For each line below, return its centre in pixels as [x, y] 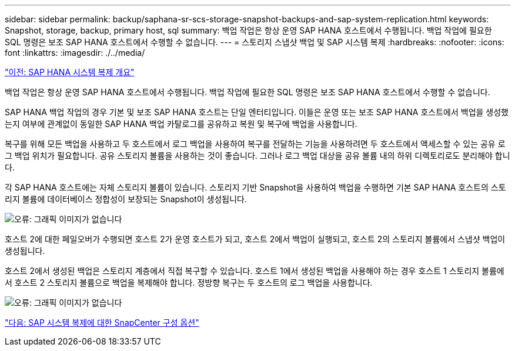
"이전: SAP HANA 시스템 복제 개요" [70, 72]
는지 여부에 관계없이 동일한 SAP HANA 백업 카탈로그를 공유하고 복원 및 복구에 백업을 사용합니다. [181, 124]
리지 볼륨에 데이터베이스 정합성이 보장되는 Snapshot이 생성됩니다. [126, 199]
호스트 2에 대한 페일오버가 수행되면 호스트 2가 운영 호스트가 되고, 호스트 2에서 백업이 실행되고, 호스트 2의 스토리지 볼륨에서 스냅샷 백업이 [255, 239]
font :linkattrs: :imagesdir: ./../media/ [75, 53]
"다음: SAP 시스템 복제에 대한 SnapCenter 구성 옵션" [102, 322]
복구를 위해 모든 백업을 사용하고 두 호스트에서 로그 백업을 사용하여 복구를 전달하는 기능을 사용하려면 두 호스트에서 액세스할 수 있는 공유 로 [255, 144]
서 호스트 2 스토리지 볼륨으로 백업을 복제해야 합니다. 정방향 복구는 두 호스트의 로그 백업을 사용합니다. [189, 283]
